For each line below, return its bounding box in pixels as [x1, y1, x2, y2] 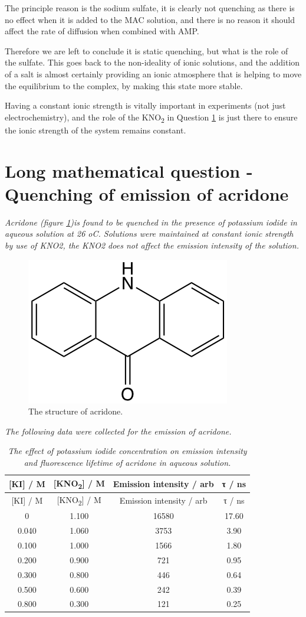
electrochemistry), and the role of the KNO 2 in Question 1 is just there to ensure [5, 110, 298, 125]
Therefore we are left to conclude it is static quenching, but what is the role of [5, 44, 288, 57]
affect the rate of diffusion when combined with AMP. [5, 25, 199, 37]
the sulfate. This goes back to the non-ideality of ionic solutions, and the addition [5, 56, 300, 68]
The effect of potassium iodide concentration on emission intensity [8, 445, 247, 457]
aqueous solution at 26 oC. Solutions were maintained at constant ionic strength [5, 227, 294, 240]
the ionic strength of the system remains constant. [5, 123, 186, 136]
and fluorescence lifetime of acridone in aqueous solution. [24, 456, 231, 468]
